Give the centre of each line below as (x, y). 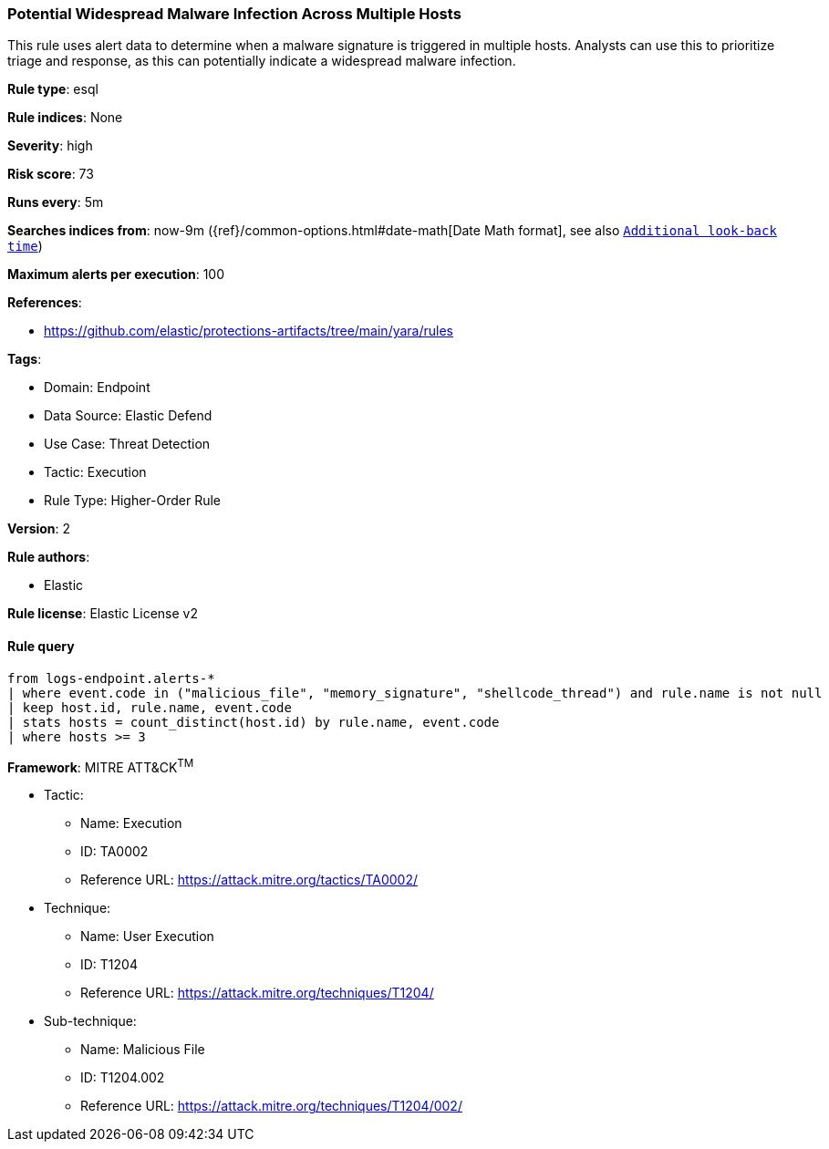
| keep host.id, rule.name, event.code (150, 707)
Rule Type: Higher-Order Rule (133, 501)
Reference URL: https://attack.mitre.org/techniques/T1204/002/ (271, 1106)
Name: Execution (131, 823)
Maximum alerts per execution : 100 (116, 274)
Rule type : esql (53, 89)
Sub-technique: (90, 1021)
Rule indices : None (65, 118)
